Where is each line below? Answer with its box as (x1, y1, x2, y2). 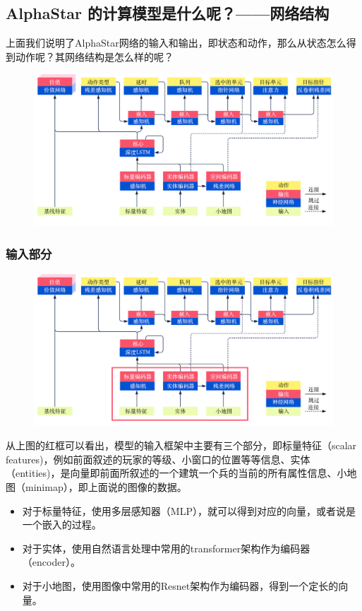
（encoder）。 (22, 554, 80, 569)
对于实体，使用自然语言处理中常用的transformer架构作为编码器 (22, 540, 310, 555)
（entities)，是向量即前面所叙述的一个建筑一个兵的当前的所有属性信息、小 (6, 465, 347, 480)
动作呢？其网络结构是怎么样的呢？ (15, 49, 174, 64)
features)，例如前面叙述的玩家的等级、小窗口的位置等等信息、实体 (6, 451, 310, 466)
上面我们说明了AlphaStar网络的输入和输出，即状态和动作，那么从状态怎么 (6, 35, 346, 50)
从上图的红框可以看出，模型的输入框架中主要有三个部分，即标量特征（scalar (6, 438, 357, 453)
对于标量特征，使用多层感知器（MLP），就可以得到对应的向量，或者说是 (22, 503, 356, 518)
